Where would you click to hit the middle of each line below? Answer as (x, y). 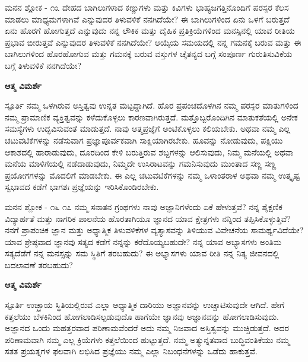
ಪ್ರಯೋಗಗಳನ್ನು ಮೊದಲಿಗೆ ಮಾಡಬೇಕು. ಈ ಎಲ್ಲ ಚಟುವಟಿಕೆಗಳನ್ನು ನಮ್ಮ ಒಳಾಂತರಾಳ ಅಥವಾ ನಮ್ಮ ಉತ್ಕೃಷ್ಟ (152, 175)
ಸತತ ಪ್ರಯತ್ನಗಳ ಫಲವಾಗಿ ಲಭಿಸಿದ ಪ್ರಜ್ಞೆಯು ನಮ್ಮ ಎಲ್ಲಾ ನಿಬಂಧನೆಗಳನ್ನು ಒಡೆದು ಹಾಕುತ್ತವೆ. (131, 351)
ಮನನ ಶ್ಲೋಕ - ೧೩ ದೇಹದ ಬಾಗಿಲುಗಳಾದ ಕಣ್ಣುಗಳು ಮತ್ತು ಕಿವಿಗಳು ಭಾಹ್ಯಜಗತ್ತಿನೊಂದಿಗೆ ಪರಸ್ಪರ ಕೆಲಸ (147, 7)
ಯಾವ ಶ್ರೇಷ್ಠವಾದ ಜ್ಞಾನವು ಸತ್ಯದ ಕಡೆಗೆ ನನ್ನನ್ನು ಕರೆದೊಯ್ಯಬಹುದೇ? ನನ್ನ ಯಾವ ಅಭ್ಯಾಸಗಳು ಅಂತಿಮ (143, 241)
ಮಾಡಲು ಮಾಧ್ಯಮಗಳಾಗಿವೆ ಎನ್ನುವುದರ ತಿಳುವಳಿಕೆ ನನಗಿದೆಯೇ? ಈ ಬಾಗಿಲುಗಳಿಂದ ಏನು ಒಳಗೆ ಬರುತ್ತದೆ (147, 19)
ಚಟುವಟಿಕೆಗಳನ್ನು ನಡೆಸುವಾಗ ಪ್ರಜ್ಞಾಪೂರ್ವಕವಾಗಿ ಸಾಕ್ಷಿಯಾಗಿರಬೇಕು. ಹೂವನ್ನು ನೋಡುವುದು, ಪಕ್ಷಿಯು (144, 140)
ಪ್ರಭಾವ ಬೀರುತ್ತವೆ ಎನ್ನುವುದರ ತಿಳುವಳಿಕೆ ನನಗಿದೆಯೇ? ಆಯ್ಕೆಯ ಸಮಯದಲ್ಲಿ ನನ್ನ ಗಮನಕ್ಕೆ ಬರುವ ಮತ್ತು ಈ (153, 42)
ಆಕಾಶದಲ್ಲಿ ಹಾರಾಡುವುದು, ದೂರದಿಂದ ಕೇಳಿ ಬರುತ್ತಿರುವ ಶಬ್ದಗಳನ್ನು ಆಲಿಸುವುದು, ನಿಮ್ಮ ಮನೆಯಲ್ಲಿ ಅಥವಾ (149, 152)
